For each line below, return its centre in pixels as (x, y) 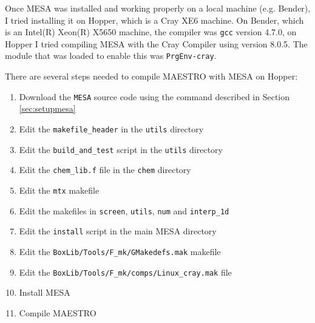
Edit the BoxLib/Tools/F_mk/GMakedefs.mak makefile (120, 251)
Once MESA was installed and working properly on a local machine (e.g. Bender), (158, 8)
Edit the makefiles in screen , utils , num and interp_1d (124, 210)
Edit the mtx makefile (59, 190)
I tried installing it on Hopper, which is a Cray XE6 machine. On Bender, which (154, 20)
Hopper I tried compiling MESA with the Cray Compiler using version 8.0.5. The (156, 43)
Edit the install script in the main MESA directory (118, 231)
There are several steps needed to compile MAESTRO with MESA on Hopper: (151, 76)
